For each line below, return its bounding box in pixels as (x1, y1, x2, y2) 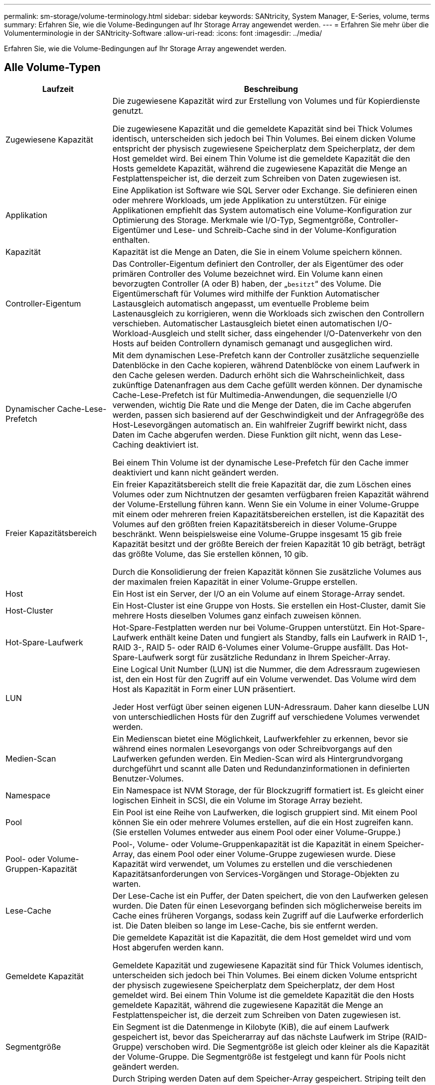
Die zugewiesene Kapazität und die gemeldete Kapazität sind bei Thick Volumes (112, 123, 413, 134)
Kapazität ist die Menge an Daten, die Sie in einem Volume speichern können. (112, 246, 402, 257)
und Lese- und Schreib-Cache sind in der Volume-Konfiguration (157, 225, 397, 235)
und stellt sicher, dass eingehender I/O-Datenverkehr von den (191, 328, 422, 338)
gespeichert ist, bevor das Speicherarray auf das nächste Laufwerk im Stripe (112, 1031, 400, 1042)
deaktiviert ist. (145, 439, 199, 450)
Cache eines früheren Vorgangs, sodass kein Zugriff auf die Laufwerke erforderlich (112, 910, 424, 921)
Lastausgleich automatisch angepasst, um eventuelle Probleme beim (112, 298, 369, 309)
